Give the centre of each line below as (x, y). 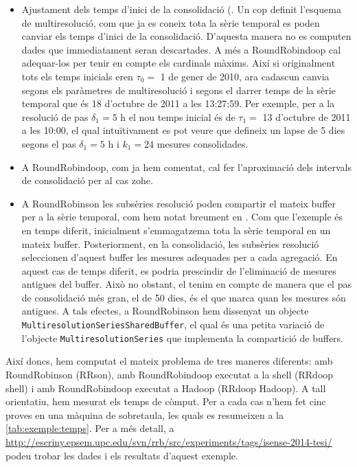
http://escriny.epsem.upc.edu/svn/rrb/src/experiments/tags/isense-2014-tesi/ (169, 441)
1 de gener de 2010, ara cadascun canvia (245, 76)
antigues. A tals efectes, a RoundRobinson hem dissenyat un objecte (165, 311)
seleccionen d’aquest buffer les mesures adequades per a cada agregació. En (180, 257)
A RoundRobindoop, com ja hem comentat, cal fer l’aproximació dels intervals (186, 167)
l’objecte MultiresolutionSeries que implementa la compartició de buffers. (182, 338)
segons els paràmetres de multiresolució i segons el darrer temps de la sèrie (178, 90)
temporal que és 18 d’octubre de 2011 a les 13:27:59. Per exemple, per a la (178, 103)
